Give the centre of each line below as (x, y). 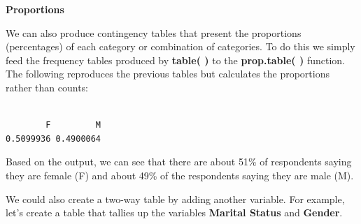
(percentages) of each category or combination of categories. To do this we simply (180, 46)
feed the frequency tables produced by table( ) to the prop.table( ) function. (175, 60)
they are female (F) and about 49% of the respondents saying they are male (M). (180, 175)
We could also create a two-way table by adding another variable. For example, (175, 199)
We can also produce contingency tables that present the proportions (154, 32)
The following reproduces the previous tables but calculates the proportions (168, 74)
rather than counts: (47, 87)
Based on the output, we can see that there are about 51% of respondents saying (179, 162)
